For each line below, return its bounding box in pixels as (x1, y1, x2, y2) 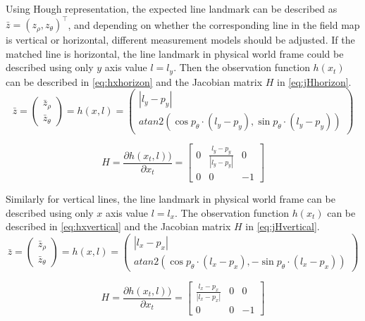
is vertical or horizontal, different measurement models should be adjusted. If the (6, 32, 355, 47)
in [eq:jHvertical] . (245, 219, 320, 234)
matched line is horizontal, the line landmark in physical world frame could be (6, 46, 344, 61)
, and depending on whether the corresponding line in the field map (68, 17, 360, 32)
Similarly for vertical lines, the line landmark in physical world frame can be (6, 191, 335, 206)
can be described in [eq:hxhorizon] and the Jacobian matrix (6, 74, 263, 89)
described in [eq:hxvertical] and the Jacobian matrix (6, 219, 231, 234)
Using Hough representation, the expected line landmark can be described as (6, 1, 338, 15)
